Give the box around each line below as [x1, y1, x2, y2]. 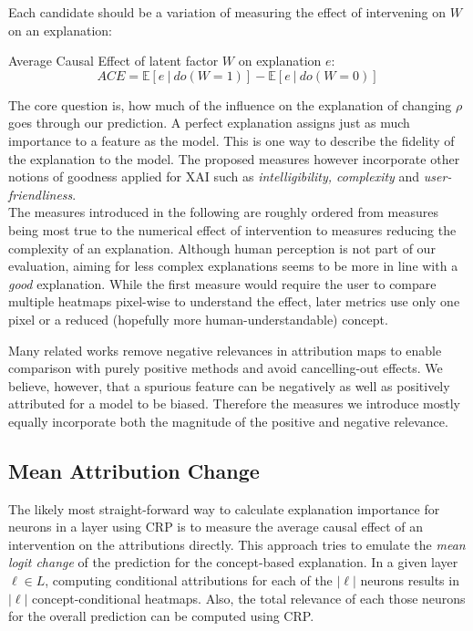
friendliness [8, 184, 73, 203]
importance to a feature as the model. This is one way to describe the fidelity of [8, 130, 455, 150]
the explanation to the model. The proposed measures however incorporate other [8, 149, 460, 168]
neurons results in [360, 571, 459, 590]
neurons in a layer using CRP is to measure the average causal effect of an [8, 517, 424, 536]
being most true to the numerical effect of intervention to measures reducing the [8, 220, 457, 239]
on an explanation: [8, 20, 112, 39]
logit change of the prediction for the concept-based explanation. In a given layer [8, 553, 458, 572]
